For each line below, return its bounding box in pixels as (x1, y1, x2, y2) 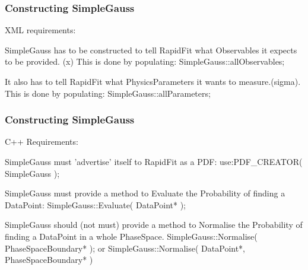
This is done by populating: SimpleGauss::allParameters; (5, 87, 211, 99)
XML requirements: (5, 24, 76, 36)
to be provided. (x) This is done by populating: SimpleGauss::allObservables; (5, 55, 285, 68)
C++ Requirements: (5, 135, 78, 148)
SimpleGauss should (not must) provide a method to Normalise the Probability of (5, 218, 303, 231)
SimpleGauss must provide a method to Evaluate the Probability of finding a (5, 187, 285, 199)
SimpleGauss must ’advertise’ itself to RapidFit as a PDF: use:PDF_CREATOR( (5, 155, 303, 167)
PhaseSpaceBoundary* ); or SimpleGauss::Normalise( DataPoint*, (5, 242, 246, 254)
